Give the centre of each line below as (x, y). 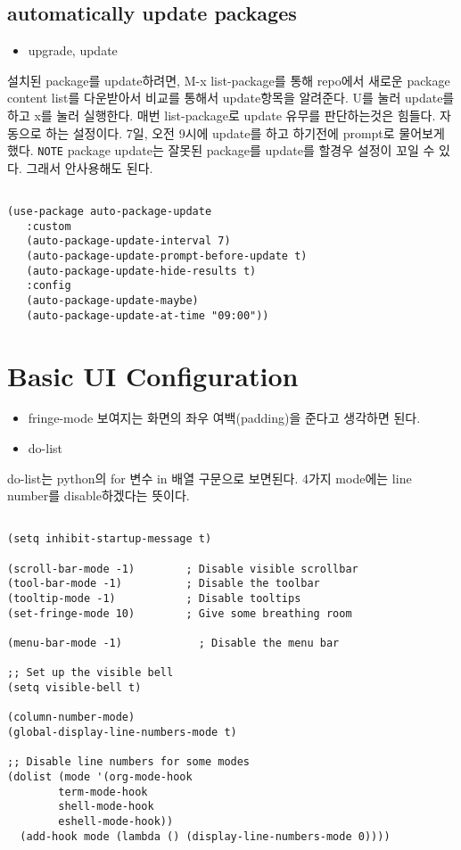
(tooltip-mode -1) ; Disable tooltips (154, 599)
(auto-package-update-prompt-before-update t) (167, 256)
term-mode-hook (103, 792)
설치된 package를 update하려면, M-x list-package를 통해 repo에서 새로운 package (229, 80)
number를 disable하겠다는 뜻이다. (99, 495)
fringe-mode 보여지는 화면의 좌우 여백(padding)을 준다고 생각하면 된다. (224, 418)
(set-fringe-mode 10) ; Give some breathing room (180, 613)
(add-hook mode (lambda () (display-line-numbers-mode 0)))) (205, 836)
